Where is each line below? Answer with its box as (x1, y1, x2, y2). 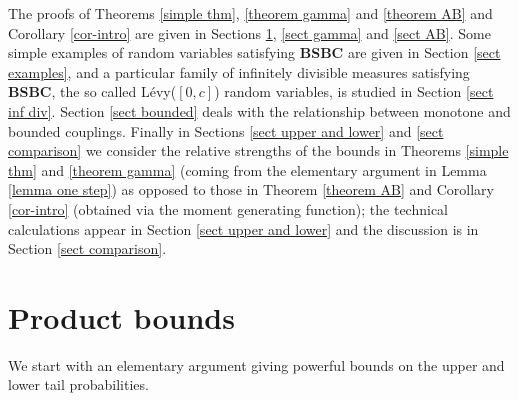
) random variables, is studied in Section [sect (214, 81, 494, 102)
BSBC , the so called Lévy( (8, 81, 177, 102)
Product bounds (8, 296, 235, 337)
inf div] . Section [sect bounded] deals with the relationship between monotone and (8, 100, 511, 121)
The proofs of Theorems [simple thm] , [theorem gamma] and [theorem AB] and (8, 3, 493, 23)
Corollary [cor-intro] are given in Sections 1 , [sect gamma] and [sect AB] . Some (8, 22, 491, 43)
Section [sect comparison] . (8, 238, 167, 259)
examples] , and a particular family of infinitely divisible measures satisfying (8, 61, 470, 82)
